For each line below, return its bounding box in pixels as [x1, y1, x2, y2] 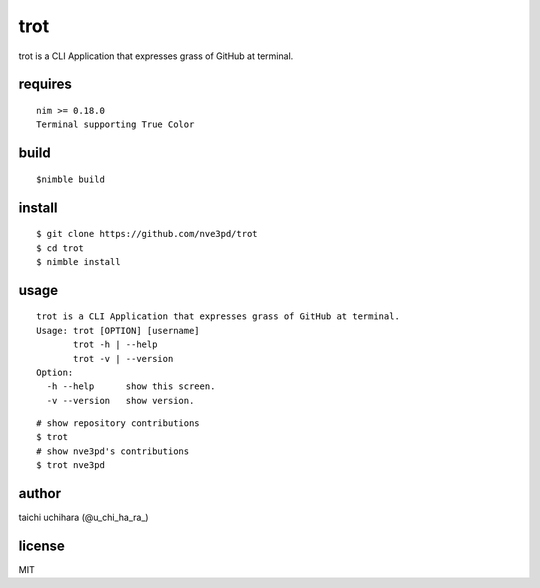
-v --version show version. [46, 395, 195, 406]
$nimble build [36, 173, 105, 185]
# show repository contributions [36, 418, 200, 429]
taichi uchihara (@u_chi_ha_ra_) [18, 511, 149, 524]
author [18, 485, 62, 502]
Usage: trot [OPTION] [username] [36, 325, 200, 336]
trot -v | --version [73, 353, 174, 364]
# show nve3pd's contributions [36, 445, 190, 457]
